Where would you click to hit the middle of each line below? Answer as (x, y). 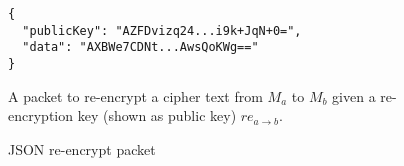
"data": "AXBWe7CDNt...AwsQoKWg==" (140, 47)
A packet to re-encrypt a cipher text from (135, 95)
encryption (41, 115)
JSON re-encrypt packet (82, 148)
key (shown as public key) (157, 115)
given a (354, 95)
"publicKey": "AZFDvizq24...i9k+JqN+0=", (162, 30)
